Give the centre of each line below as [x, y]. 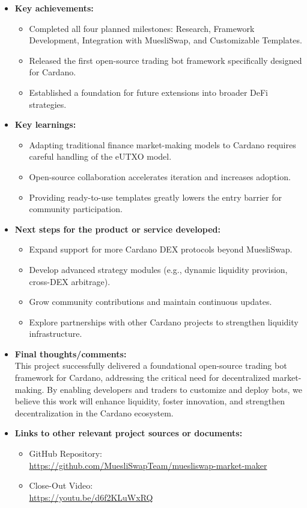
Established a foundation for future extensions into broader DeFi [148, 92]
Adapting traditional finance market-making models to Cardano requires [163, 144]
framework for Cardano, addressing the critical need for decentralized [142, 378]
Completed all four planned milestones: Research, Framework [142, 28]
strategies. [48, 104]
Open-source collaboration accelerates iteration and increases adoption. [160, 176]
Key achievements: [54, 8]
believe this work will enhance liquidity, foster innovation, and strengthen [150, 401]
